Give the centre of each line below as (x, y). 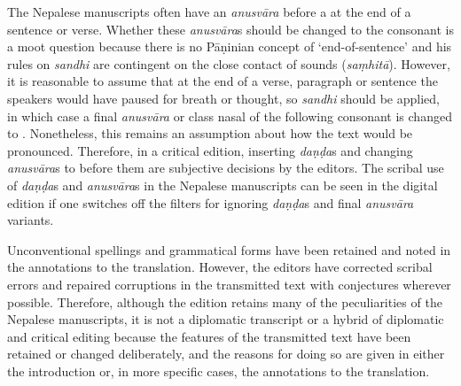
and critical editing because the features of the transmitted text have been (209, 336)
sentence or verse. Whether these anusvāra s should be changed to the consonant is (230, 29)
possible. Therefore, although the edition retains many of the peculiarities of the (225, 301)
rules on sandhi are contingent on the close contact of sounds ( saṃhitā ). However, (229, 63)
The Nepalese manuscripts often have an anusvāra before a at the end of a (209, 12)
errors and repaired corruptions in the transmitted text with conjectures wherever (229, 284)
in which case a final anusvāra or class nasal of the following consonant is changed (230, 116)
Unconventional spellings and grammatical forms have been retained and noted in (229, 249)
